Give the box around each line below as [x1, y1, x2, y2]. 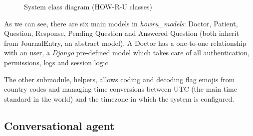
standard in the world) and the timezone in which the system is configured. [4, 93, 235, 104]
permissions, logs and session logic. [4, 57, 110, 67]
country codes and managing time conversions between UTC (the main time [4, 84, 237, 94]
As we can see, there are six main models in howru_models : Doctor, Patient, [4, 18, 238, 28]
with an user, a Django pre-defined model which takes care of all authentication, [4, 47, 250, 58]
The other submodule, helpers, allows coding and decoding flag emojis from [4, 74, 235, 84]
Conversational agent [4, 118, 115, 133]
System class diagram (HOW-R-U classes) [24, 1, 152, 11]
